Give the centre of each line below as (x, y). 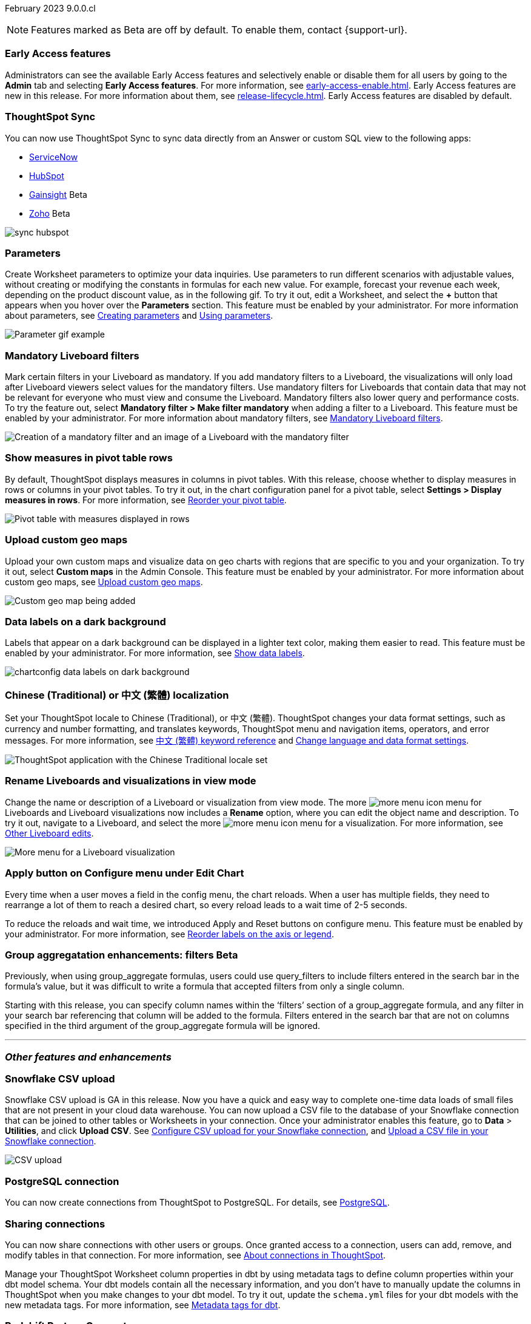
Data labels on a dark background (85, 621)
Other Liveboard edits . (49, 833)
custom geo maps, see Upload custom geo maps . (104, 582)
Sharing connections (55, 1224)
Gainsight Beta (58, 194)
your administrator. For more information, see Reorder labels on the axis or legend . (169, 934)
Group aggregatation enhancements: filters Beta (122, 955)
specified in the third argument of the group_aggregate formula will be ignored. (163, 1026)
